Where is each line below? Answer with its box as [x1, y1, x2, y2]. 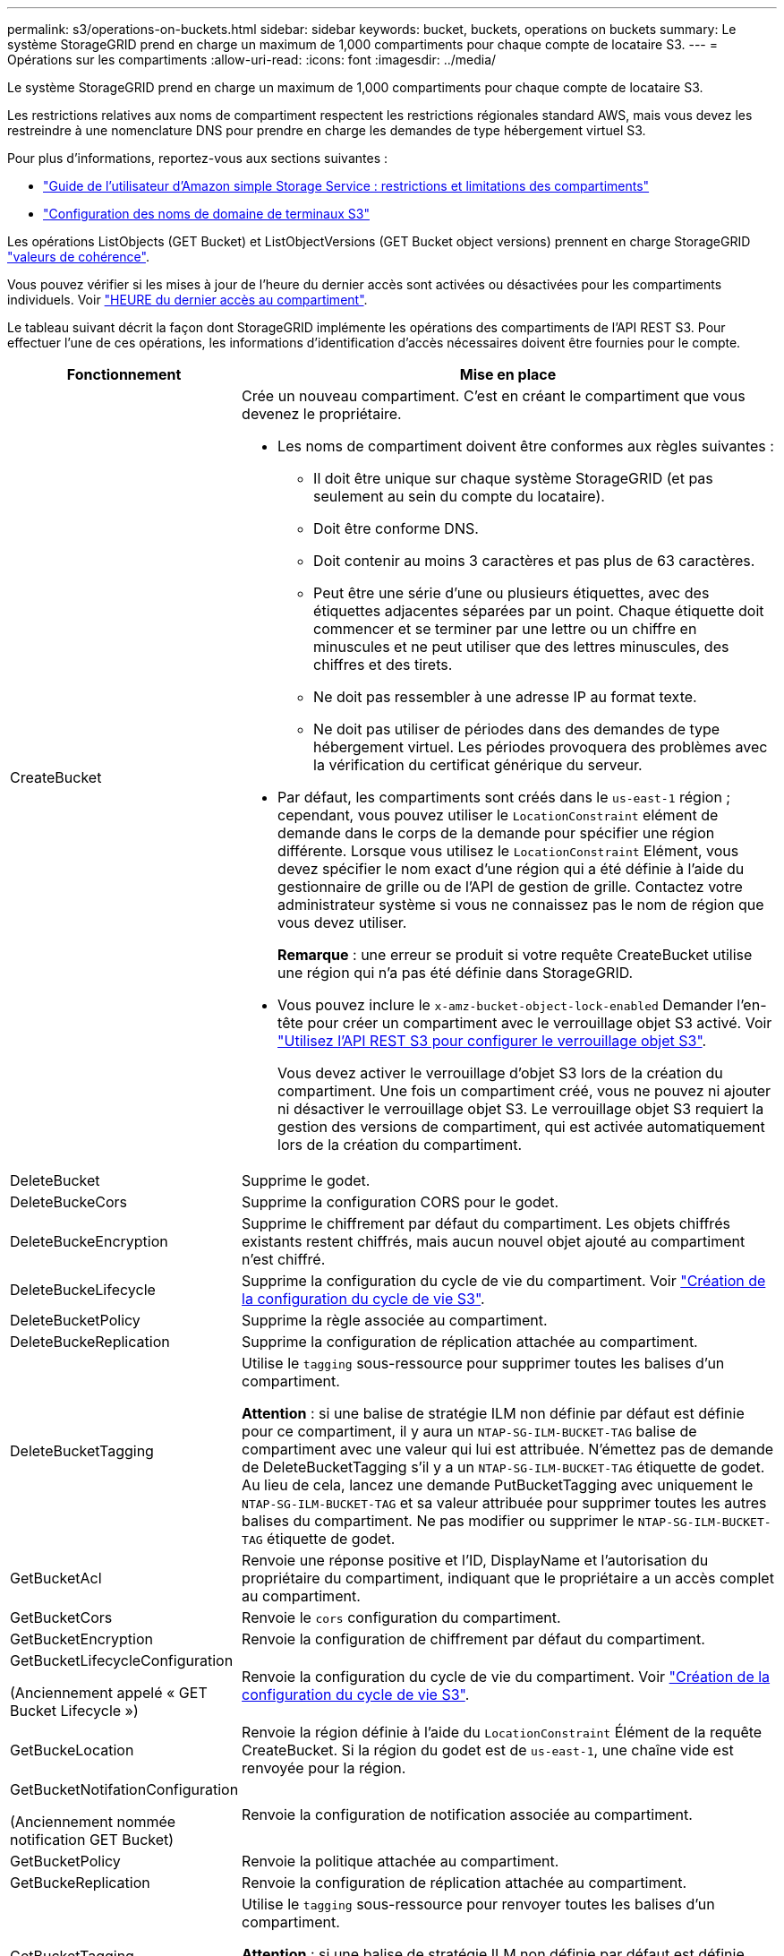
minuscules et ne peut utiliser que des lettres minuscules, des [313, 638, 729, 656]
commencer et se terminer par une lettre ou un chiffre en [313, 620, 697, 638]
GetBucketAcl [10, 1569, 102, 1587]
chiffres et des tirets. [313, 656, 453, 673]
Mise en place [459, 365, 557, 383]
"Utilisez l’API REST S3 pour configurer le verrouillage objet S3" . [277, 1032, 707, 1050]
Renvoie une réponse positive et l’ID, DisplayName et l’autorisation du [242, 1551, 709, 1569]
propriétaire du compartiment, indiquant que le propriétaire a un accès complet [242, 1569, 774, 1587]
